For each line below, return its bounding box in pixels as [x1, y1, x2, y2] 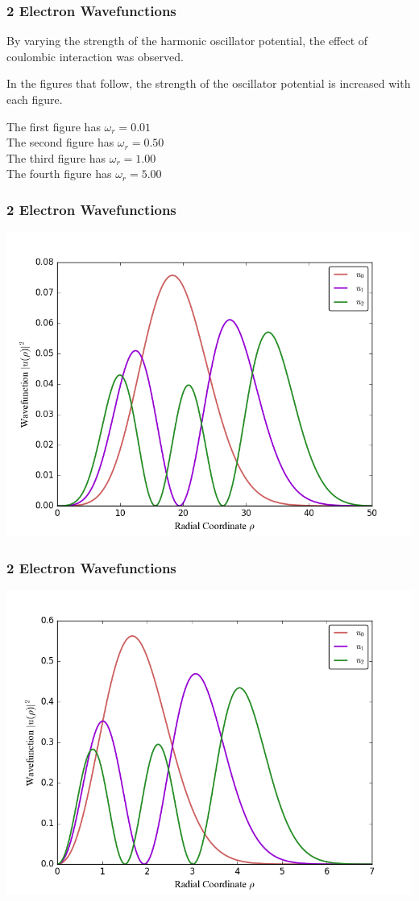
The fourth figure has [6, 165, 112, 182]
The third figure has [6, 149, 106, 166]
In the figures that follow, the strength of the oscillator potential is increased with [6, 75, 411, 92]
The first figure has [6, 118, 101, 134]
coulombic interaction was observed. [6, 48, 184, 64]
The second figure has [6, 134, 114, 151]
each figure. [6, 91, 63, 107]
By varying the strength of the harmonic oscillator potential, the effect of [6, 32, 368, 49]
